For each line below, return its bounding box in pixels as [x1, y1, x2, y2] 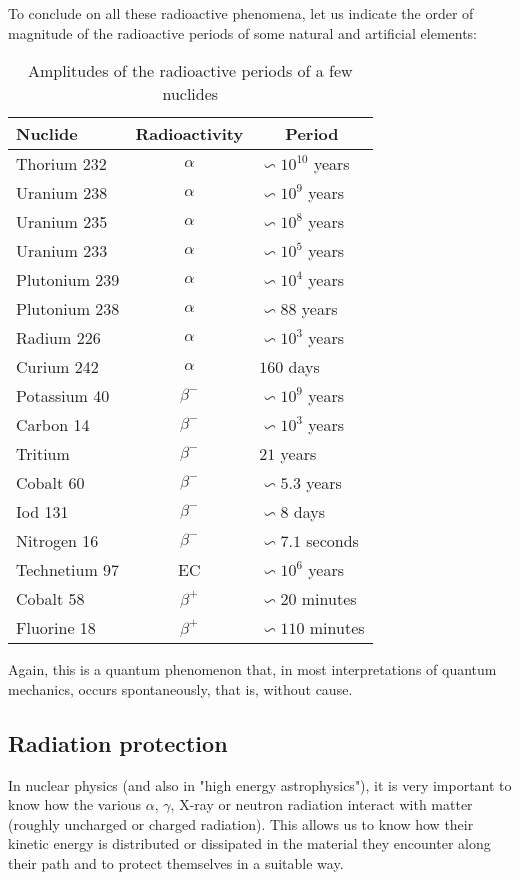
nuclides [162, 82, 219, 106]
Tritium [16, 442, 70, 466]
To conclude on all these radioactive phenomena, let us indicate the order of [8, 3, 474, 23]
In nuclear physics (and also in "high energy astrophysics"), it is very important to [8, 774, 512, 795]
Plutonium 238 [16, 297, 120, 321]
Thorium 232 [16, 152, 107, 176]
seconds [306, 529, 359, 553]
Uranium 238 [16, 181, 108, 205]
